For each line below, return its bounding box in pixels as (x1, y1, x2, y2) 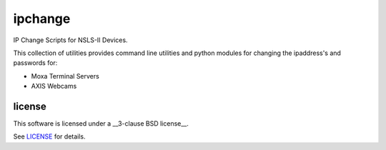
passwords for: (13, 59, 58, 67)
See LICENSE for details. (13, 132, 86, 141)
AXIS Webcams (31, 82, 77, 91)
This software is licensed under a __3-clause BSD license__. (13, 119, 189, 128)
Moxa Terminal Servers (31, 71, 99, 80)
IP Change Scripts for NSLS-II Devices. (13, 36, 128, 44)
